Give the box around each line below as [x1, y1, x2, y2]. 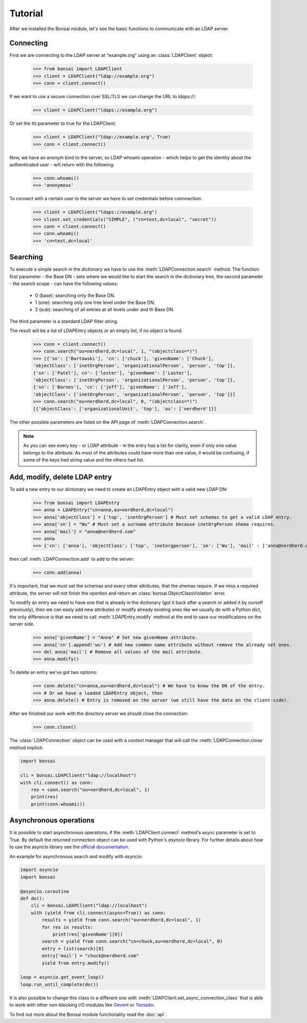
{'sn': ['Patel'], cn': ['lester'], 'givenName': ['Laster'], [33, 370, 192, 376]
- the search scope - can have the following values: [9, 280, 118, 287]
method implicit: [9, 745, 43, 751]
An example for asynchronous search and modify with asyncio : [9, 853, 143, 859]
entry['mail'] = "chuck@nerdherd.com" [41, 953, 139, 959]
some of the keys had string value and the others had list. [23, 457, 144, 463]
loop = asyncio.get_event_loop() [20, 974, 104, 980]
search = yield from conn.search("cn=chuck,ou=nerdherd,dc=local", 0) [41, 939, 223, 944]
